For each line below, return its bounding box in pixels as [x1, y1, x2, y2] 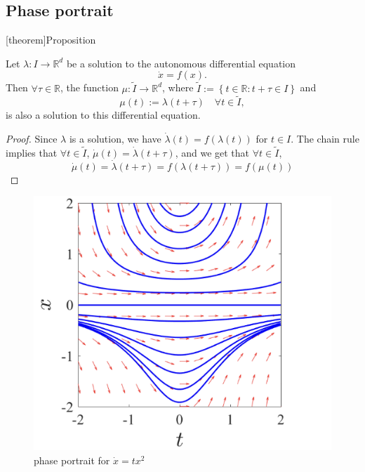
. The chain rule [291, 131, 359, 146]
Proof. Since [6, 131, 58, 146]
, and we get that [175, 145, 250, 159]
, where [162, 80, 194, 95]
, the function [60, 80, 119, 95]
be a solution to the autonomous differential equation [66, 55, 296, 70]
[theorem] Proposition [6, 32, 96, 47]
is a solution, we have [69, 131, 161, 146]
